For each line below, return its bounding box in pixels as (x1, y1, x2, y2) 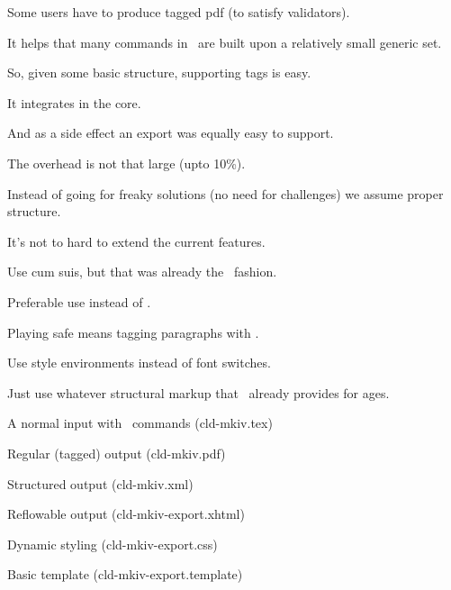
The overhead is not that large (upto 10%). (7, 153, 246, 172)
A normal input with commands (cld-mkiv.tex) (7, 413, 273, 432)
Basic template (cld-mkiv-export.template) (7, 565, 243, 584)
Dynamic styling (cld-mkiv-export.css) (7, 534, 218, 553)
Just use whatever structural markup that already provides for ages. (7, 383, 390, 402)
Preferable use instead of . (7, 292, 151, 311)
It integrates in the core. (7, 93, 141, 112)
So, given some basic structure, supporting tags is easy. (7, 63, 311, 82)
